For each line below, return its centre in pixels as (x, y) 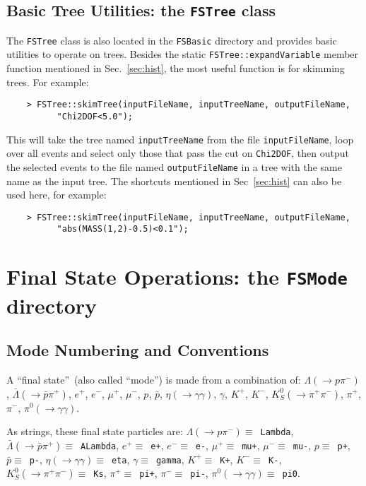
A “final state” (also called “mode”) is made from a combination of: (154, 379)
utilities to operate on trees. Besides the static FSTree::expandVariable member (183, 54)
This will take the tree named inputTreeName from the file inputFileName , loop (180, 139)
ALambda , (100, 445)
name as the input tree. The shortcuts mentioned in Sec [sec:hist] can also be (174, 180)
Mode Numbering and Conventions (138, 350)
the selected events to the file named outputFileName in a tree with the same (174, 166)
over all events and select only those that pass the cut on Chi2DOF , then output (178, 153)
